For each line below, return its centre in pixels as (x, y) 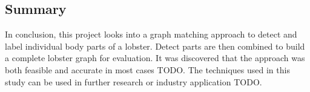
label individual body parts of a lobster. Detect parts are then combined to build (155, 46)
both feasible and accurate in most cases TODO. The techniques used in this (147, 69)
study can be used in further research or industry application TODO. (134, 81)
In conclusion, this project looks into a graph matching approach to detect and (151, 34)
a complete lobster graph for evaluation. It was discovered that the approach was (155, 58)
